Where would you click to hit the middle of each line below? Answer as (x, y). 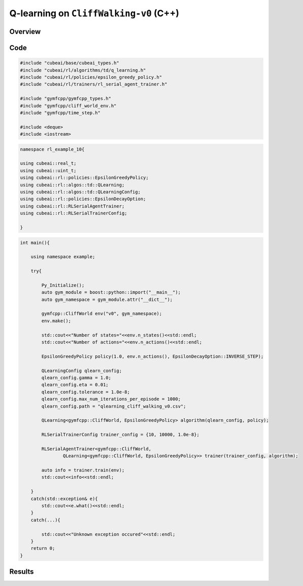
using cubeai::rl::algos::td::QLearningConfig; (80, 192)
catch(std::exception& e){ (64, 499)
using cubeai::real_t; (48, 163)
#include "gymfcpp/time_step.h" (60, 113)
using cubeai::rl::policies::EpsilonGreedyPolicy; (85, 178)
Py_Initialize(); (63, 285)
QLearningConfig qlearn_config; (81, 371)
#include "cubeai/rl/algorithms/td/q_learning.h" (83, 70)
